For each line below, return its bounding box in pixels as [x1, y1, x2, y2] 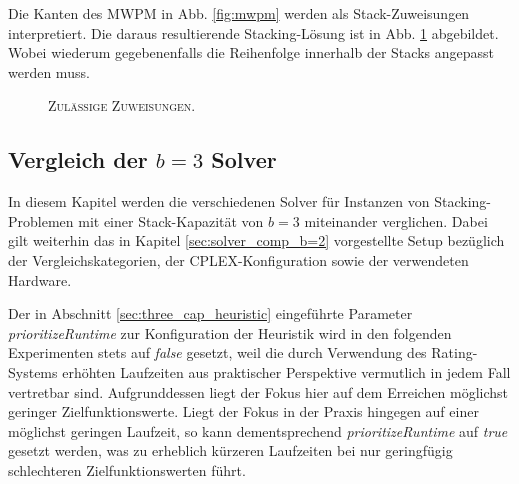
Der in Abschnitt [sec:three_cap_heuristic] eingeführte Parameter [8, 303, 413, 324]
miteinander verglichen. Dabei [304, 210, 488, 231]
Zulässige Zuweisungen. [48, 95, 196, 116]
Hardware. [8, 269, 72, 290]
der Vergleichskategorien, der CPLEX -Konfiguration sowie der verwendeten [8, 249, 469, 270]
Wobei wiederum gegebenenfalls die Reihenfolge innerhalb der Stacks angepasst [8, 42, 494, 63]
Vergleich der [8, 144, 148, 175]
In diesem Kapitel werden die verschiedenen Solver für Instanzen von [8, 191, 430, 212]
